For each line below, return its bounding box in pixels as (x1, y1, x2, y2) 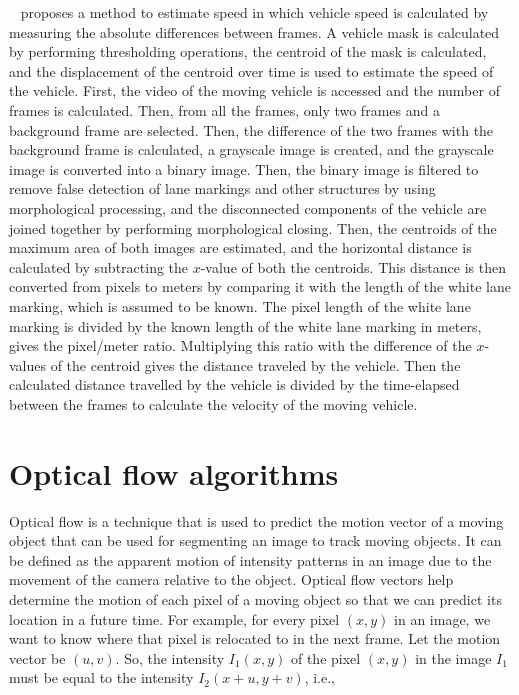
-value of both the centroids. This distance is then (200, 256, 506, 277)
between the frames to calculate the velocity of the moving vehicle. (9, 393, 418, 414)
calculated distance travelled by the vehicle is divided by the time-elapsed (9, 374, 460, 395)
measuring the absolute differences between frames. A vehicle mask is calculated (9, 21, 500, 42)
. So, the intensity (115, 647, 225, 668)
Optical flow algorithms (9, 452, 339, 493)
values (9, 354, 47, 375)
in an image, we (394, 608, 491, 629)
